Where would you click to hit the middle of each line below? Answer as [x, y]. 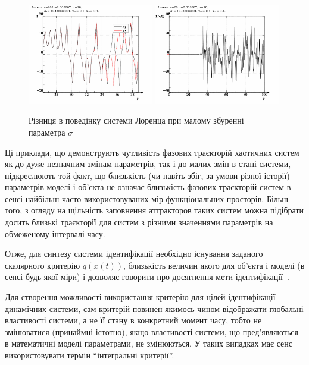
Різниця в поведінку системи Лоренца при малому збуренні [136, 120]
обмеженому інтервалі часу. [55, 233]
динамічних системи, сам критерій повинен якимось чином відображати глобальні [154, 308]
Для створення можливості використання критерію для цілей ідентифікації [140, 297]
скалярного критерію [43, 265]
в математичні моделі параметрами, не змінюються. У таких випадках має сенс [149, 343]
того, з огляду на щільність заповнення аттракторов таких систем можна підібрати [154, 210]
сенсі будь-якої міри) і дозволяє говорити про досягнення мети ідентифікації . [147, 277]
